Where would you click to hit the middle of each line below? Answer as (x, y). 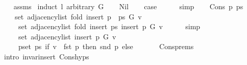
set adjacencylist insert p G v (67, 36)
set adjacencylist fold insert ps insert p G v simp (109, 26)
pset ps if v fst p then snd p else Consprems (106, 46)
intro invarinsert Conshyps (46, 56)
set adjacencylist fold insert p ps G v (78, 16)
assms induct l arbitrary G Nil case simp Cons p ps (128, 6)
